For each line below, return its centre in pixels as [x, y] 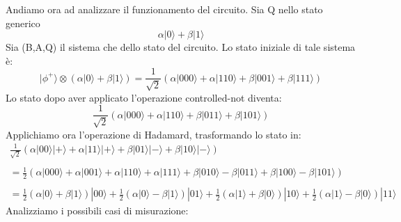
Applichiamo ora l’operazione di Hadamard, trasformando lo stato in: [154, 134]
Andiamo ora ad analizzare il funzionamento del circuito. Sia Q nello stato [164, 9]
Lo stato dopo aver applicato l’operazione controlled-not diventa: [144, 97]
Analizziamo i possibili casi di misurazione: [97, 211]
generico [23, 23]
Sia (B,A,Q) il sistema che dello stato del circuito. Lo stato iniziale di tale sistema [181, 47]
